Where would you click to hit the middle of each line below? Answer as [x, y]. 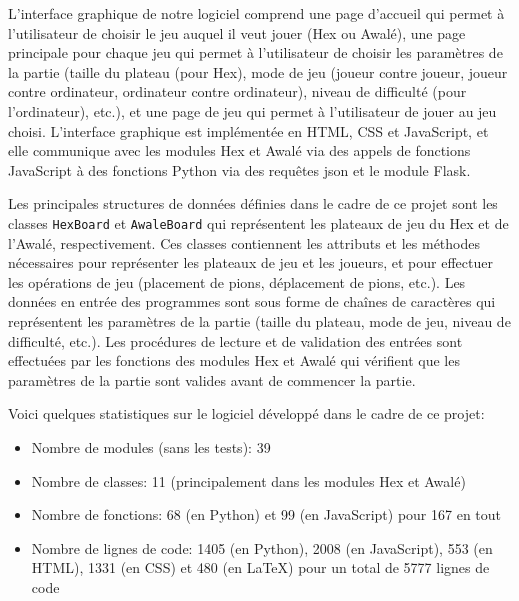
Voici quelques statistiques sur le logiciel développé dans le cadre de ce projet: [246, 413]
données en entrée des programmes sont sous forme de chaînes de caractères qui [252, 301]
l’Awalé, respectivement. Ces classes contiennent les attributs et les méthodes [244, 242]
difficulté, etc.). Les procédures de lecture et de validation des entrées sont [235, 340]
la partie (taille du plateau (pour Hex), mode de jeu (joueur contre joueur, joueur [258, 71]
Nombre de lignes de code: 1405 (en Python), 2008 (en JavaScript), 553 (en [262, 547]
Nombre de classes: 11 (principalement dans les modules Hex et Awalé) [248, 480]
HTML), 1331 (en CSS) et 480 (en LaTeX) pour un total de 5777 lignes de [260, 567]
